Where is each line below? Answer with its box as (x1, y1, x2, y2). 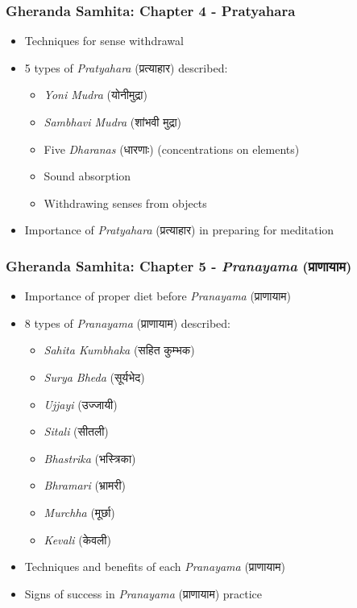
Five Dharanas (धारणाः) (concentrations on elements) (44, 140, 300, 157)
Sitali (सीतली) (44, 423, 109, 440)
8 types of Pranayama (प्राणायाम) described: (24, 314, 231, 331)
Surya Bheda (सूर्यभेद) (44, 368, 145, 385)
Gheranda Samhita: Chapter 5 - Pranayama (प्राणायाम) (6, 255, 352, 275)
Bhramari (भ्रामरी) (44, 477, 126, 494)
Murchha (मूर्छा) (44, 503, 115, 520)
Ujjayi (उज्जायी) (44, 395, 118, 412)
